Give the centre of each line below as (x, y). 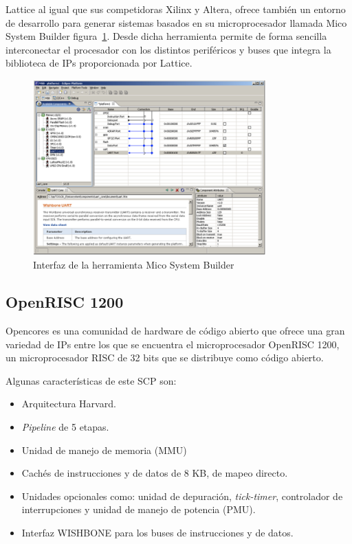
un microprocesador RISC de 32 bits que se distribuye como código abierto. (165, 358)
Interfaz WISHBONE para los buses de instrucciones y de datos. (157, 533)
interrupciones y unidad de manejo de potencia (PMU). (139, 509)
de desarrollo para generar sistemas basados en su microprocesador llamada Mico (176, 22)
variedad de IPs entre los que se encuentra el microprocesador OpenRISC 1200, (173, 344)
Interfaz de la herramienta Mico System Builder (134, 265)
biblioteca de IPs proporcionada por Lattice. (99, 63)
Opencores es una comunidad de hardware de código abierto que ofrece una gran (175, 331)
